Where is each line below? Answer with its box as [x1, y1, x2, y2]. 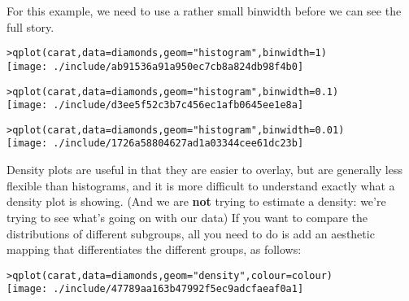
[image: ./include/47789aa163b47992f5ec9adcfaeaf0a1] [7, 283, 304, 295]
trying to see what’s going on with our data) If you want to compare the [7, 208, 368, 225]
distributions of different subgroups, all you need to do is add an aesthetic [7, 225, 375, 242]
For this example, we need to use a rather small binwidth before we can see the [7, 2, 402, 19]
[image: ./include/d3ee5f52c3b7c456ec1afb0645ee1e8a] [7, 99, 304, 111]
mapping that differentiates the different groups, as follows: [7, 241, 302, 258]
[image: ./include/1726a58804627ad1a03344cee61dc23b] [7, 137, 304, 150]
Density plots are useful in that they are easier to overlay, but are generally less [7, 161, 402, 178]
